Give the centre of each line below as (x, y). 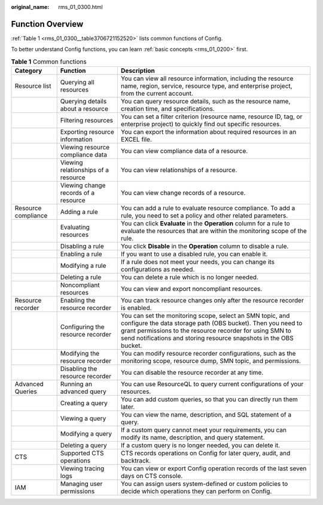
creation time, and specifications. (167, 109)
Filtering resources (87, 121)
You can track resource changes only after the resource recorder (212, 301)
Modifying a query (86, 434)
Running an (76, 384)
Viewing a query (83, 418)
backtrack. (136, 461)
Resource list (33, 86)
